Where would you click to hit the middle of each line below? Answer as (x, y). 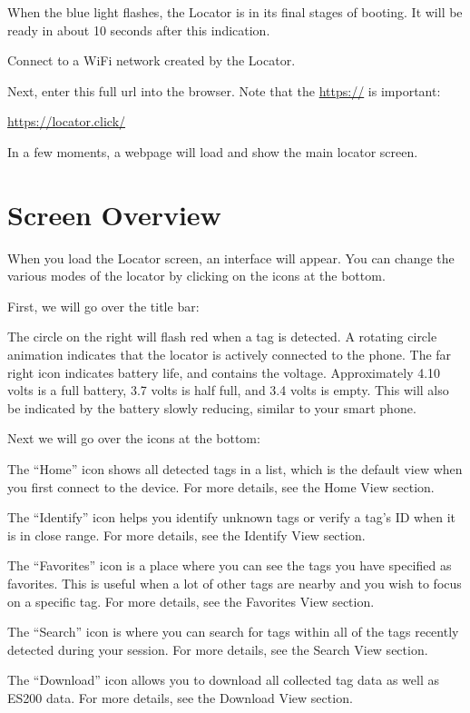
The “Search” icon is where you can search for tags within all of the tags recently (233, 632)
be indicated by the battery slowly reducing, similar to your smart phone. (212, 407)
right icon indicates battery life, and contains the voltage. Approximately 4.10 (224, 372)
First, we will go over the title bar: (103, 306)
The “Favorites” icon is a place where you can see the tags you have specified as (230, 565)
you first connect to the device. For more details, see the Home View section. (221, 486)
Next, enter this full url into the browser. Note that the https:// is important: (224, 90)
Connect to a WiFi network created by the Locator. (152, 60)
